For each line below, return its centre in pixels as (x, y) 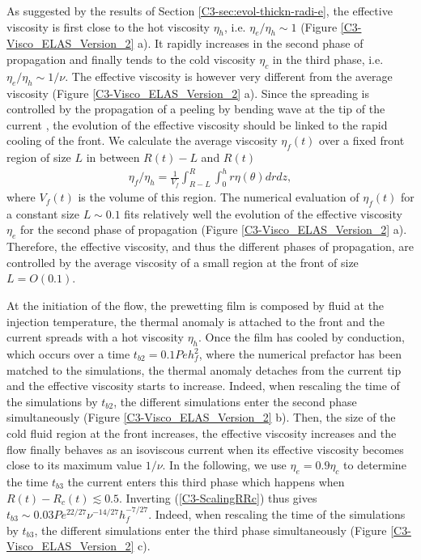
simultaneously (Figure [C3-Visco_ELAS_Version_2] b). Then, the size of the (201, 417)
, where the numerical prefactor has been (300, 354)
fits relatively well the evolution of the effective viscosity (263, 213)
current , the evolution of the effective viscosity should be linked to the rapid (197, 124)
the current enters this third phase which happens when (206, 481)
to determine (375, 465)
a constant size (43, 213)
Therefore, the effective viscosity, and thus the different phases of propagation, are (210, 246)
